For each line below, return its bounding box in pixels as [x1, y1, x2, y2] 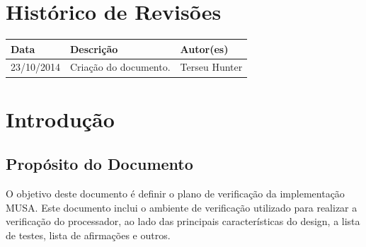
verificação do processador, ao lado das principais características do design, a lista [6, 214, 360, 229]
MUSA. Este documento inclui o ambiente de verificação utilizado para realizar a [6, 200, 358, 214]
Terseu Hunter [180, 59, 243, 74]
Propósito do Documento [6, 153, 193, 175]
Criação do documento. [70, 59, 171, 74]
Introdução [6, 104, 115, 133]
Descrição [70, 41, 118, 56]
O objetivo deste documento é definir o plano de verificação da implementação [6, 186, 345, 201]
